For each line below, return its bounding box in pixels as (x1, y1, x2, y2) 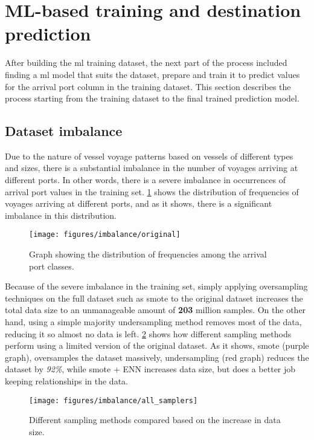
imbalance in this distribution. (5, 209, 117, 221)
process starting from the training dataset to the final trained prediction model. (5, 92, 300, 105)
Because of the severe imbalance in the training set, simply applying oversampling (5, 280, 308, 293)
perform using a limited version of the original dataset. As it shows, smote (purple (5, 339, 309, 352)
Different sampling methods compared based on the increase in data (29, 413, 281, 426)
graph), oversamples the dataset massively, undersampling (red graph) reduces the (5, 351, 309, 363)
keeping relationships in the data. (5, 375, 128, 387)
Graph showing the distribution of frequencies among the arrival (29, 248, 267, 260)
